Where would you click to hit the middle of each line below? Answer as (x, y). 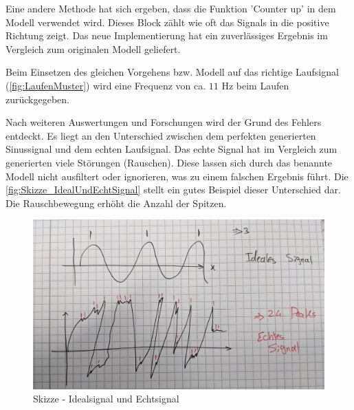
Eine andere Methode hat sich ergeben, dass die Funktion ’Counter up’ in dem (171, 8)
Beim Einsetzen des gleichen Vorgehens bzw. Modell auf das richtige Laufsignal (172, 72)
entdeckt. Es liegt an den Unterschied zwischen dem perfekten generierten (161, 135)
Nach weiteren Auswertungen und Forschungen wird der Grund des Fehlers (164, 122)
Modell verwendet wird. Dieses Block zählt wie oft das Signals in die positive (167, 22)
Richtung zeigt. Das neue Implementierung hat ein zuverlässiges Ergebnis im (167, 35)
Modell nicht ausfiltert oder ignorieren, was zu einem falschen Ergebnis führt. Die (177, 176)
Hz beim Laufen (255, 85)
